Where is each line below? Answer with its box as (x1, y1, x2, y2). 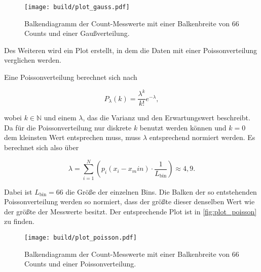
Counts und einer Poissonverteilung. (24, 258, 136, 269)
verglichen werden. (4, 55, 61, 65)
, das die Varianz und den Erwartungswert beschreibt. (83, 112, 250, 123)
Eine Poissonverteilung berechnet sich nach (4, 72, 137, 82)
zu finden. (4, 216, 34, 226)
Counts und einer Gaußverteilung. (24, 28, 130, 38)
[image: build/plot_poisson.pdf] (24, 234, 137, 242)
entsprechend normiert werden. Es (149, 132, 255, 143)
